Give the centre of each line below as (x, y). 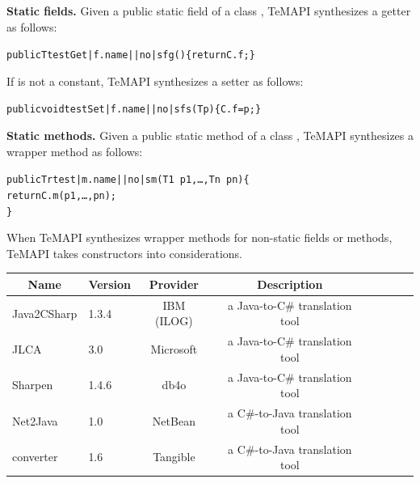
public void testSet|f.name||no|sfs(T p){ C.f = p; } (134, 110)
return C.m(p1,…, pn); (62, 195)
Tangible (174, 457)
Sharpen (33, 385)
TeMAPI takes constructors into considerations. (124, 253)
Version (110, 284)
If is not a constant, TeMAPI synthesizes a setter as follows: (155, 80)
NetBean (174, 420)
